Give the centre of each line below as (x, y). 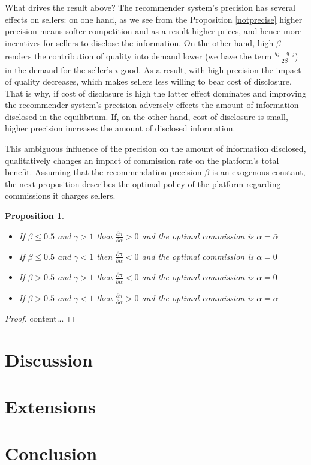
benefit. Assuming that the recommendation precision (103, 172)
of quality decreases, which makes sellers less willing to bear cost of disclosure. (148, 81)
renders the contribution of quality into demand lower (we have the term (138, 56)
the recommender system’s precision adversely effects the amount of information (152, 105)
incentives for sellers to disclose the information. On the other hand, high (139, 42)
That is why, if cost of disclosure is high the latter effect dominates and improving (156, 93)
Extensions (50, 406)
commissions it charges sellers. (60, 195)
